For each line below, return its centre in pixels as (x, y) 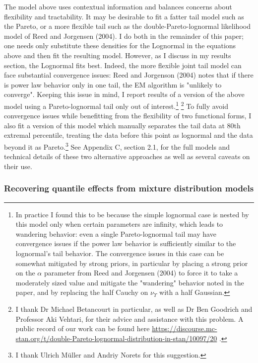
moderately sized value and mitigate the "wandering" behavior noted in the (130, 282)
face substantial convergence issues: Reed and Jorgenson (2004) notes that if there (129, 75)
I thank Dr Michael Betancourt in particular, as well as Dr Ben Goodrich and (134, 309)
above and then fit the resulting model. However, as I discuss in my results (118, 55)
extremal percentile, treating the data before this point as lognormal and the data (129, 135)
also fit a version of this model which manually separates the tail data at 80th (122, 125)
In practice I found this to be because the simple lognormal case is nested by (132, 214)
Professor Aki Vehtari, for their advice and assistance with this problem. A (129, 318)
